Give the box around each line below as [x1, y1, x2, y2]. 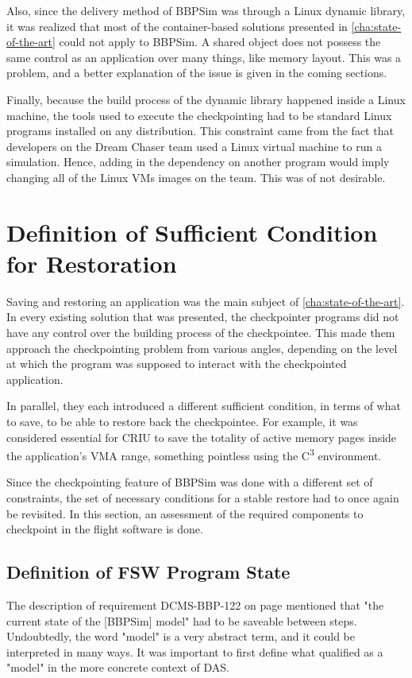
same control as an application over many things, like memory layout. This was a [6, 48, 402, 65]
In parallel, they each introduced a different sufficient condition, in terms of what [6, 397, 401, 414]
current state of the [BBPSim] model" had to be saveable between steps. [6, 612, 357, 629]
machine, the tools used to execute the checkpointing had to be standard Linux [6, 107, 392, 123]
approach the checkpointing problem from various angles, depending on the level [6, 339, 398, 356]
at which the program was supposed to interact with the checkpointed [6, 355, 347, 372]
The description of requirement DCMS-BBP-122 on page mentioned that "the [6, 597, 384, 614]
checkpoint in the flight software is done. [6, 521, 203, 537]
